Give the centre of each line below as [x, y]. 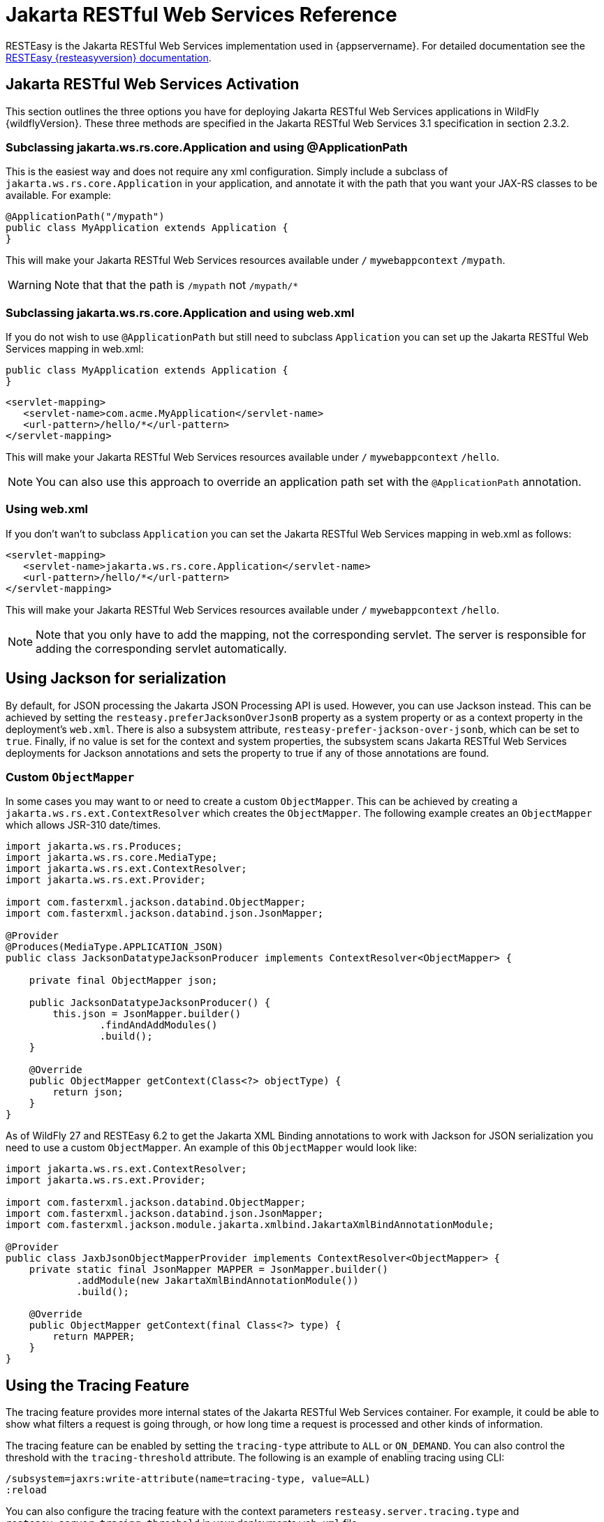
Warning [30, 285]
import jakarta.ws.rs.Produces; [94, 847]
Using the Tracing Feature [98, 1385]
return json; [88, 1092]
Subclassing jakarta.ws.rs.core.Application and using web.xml [180, 312]
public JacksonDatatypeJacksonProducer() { [150, 1003]
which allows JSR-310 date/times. [83, 825]
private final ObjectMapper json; [123, 981]
